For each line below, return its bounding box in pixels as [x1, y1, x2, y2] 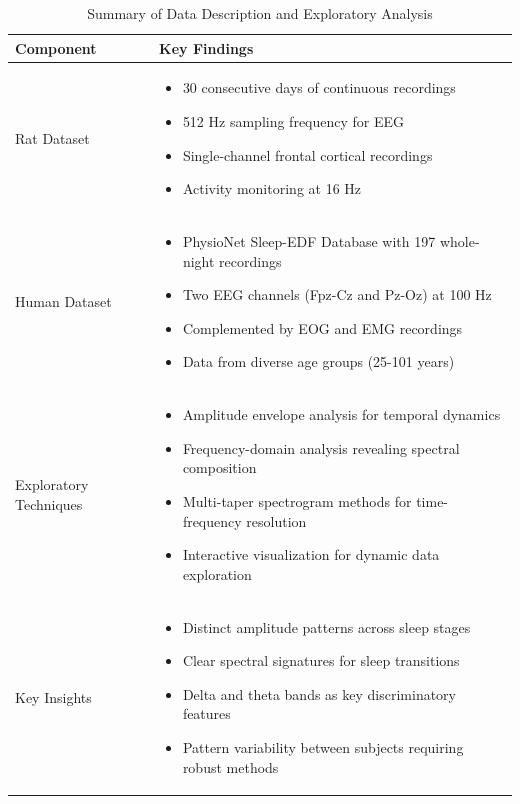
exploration [182, 563, 252, 584]
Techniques [15, 493, 83, 514]
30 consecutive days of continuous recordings [182, 77, 456, 98]
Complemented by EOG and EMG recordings [182, 317, 463, 338]
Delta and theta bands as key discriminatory [182, 683, 456, 704]
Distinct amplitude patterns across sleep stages [182, 616, 471, 637]
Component [15, 37, 97, 58]
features [182, 703, 231, 724]
